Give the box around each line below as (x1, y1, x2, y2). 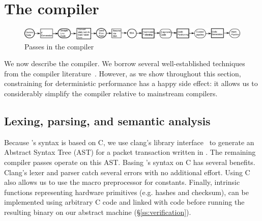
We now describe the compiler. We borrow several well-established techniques (4, 58, 245, 69)
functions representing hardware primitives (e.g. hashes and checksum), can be (4, 186, 249, 197)
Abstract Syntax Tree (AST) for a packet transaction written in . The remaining (4, 147, 256, 157)
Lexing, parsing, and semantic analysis (4, 113, 211, 129)
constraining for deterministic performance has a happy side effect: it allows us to (4, 78, 258, 89)
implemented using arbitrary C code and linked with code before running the (4, 197, 245, 207)
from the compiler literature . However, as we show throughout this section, (4, 68, 241, 78)
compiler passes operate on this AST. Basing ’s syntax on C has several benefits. (4, 157, 255, 168)
